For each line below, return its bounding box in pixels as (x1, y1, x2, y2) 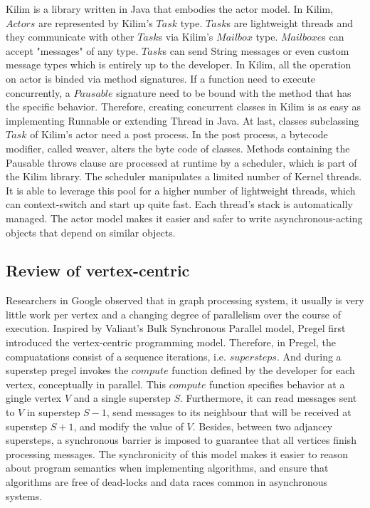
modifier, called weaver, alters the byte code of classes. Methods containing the (6, 140, 350, 155)
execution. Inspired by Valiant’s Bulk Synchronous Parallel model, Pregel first (6, 321, 346, 336)
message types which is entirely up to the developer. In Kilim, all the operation (6, 57, 351, 72)
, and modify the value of (73, 418, 184, 433)
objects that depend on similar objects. (6, 224, 176, 239)
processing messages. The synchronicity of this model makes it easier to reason (6, 446, 349, 461)
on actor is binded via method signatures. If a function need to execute (6, 71, 316, 85)
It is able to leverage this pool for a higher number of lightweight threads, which (6, 182, 356, 197)
